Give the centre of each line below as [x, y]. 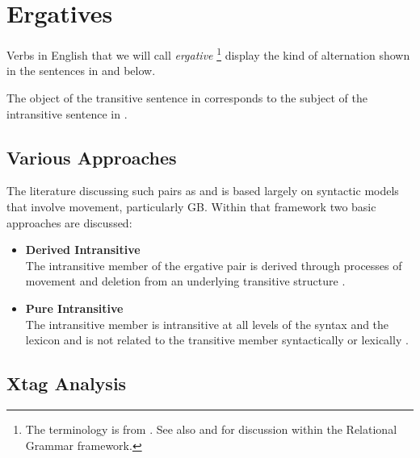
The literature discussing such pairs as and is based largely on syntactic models [203, 191]
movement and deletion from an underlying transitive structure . [185, 281]
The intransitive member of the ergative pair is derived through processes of [214, 265]
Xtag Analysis [67, 383]
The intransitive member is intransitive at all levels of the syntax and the [207, 324]
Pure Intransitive [74, 308]
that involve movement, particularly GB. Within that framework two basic [191, 206]
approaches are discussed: [69, 222]
